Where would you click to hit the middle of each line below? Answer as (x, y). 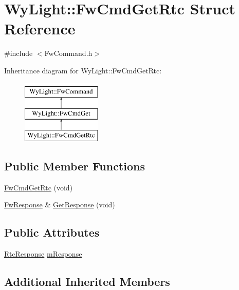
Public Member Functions (75, 166)
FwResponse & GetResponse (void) (60, 205)
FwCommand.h (68, 53)
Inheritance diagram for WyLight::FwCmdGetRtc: (83, 70)
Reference (40, 28)
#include (19, 53)
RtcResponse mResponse (43, 254)
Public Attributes (52, 232)
